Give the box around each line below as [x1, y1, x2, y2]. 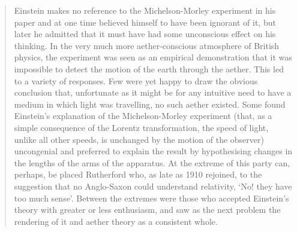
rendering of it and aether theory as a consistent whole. [14, 215, 218, 227]
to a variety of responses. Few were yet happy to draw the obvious [14, 74, 258, 87]
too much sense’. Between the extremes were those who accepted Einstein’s [14, 191, 289, 204]
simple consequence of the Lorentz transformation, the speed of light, [14, 121, 269, 133]
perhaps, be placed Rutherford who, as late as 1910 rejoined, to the [14, 168, 262, 181]
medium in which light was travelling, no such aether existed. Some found [14, 97, 286, 110]
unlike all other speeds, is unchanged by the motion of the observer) [14, 133, 264, 145]
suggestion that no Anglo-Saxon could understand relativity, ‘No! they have [14, 179, 292, 192]
